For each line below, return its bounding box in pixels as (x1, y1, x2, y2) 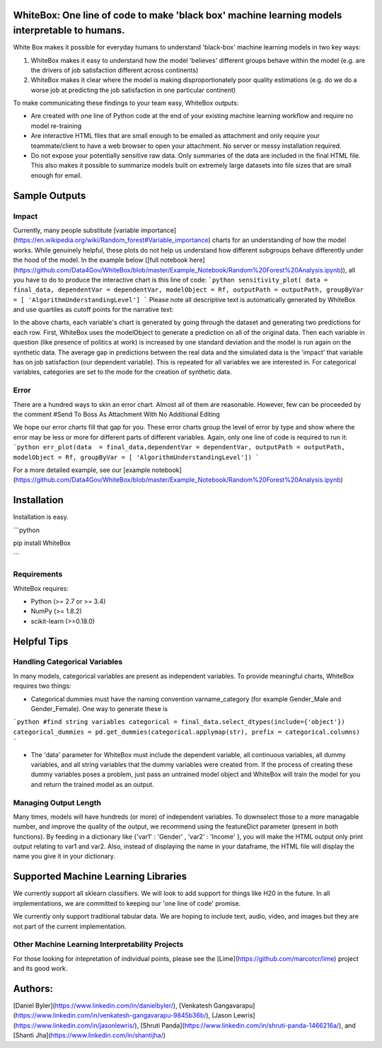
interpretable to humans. (13, 25, 125, 37)
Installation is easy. (13, 513, 69, 522)
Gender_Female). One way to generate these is (30, 705, 168, 713)
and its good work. (13, 964, 68, 973)
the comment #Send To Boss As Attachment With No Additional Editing (13, 410, 221, 418)
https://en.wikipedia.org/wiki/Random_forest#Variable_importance (15, 236, 209, 244)
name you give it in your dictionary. (13, 852, 116, 860)
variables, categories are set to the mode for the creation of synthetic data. (13, 368, 232, 376)
